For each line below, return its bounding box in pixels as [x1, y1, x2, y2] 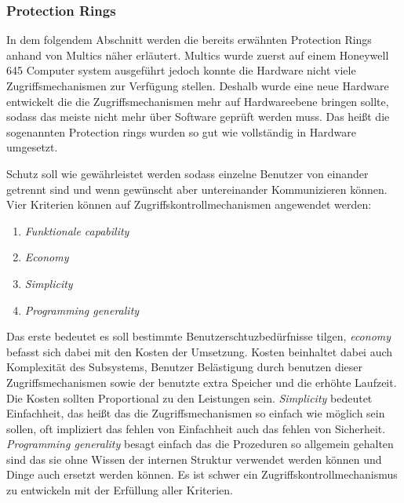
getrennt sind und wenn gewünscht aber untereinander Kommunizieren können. [6, 180, 388, 197]
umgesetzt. [6, 139, 58, 155]
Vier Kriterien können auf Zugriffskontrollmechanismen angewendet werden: [6, 196, 372, 213]
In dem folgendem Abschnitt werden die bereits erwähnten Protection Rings [6, 31, 372, 48]
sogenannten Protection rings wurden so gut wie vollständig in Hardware [6, 123, 356, 140]
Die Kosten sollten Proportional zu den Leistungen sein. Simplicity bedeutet [6, 389, 373, 406]
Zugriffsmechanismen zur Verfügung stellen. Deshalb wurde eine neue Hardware [6, 78, 389, 93]
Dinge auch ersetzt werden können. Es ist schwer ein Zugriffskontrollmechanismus [6, 466, 398, 483]
